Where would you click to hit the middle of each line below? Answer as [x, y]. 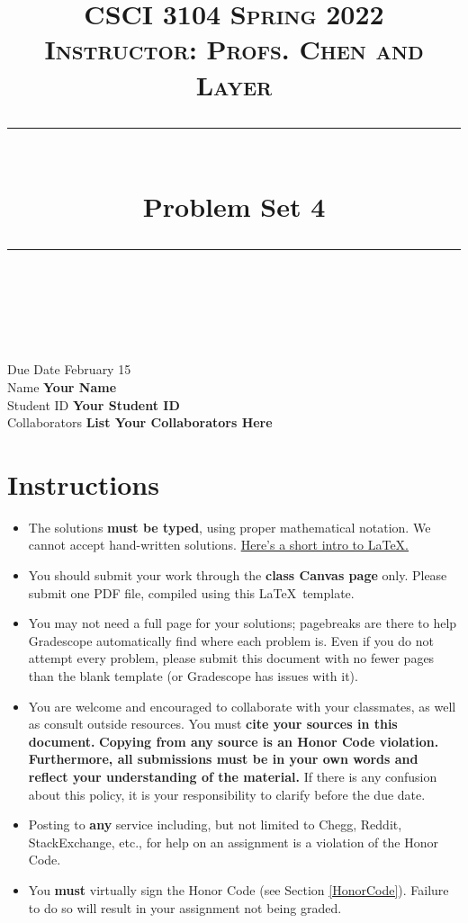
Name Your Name [62, 386]
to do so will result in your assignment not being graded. [185, 907]
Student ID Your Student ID [94, 404]
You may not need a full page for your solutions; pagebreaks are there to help [243, 623]
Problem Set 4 [234, 206]
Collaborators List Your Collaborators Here [140, 422]
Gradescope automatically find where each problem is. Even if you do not [231, 640]
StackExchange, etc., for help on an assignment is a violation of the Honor [233, 842]
